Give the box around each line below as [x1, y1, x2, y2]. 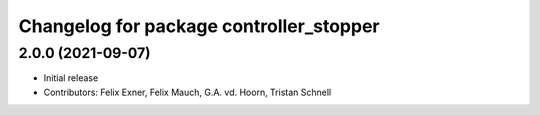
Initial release [43, 72, 99, 84]
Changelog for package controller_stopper [18, 15, 380, 37]
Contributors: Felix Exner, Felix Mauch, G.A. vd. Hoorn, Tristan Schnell [43, 86, 332, 98]
